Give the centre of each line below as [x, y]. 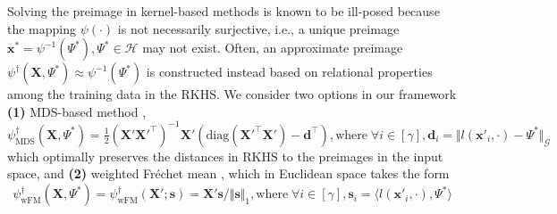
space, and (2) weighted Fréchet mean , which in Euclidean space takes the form [228, 173]
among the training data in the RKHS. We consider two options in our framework [232, 94]
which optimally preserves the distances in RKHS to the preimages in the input [225, 156]
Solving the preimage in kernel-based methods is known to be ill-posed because [224, 11]
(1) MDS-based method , [77, 111]
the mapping [42, 28]
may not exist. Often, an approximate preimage [273, 48]
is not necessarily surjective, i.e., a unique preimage [258, 28]
